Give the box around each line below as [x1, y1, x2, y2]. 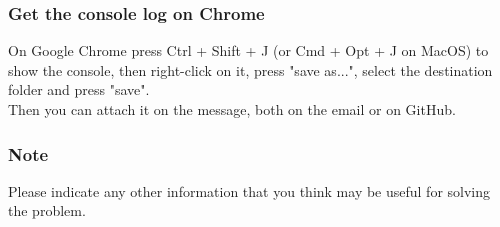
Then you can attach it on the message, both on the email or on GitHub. [8, 99, 456, 119]
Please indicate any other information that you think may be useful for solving [8, 180, 491, 201]
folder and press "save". [8, 79, 150, 100]
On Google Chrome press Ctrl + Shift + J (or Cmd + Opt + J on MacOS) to [8, 40, 489, 61]
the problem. [8, 200, 86, 221]
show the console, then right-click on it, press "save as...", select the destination [8, 59, 493, 80]
